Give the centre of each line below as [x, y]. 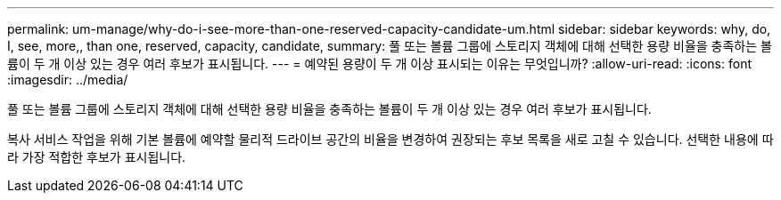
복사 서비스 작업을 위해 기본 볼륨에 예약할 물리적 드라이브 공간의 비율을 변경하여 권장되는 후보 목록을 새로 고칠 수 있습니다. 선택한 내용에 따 [390, 139]
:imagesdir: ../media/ [68, 80]
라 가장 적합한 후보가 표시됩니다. [97, 157]
